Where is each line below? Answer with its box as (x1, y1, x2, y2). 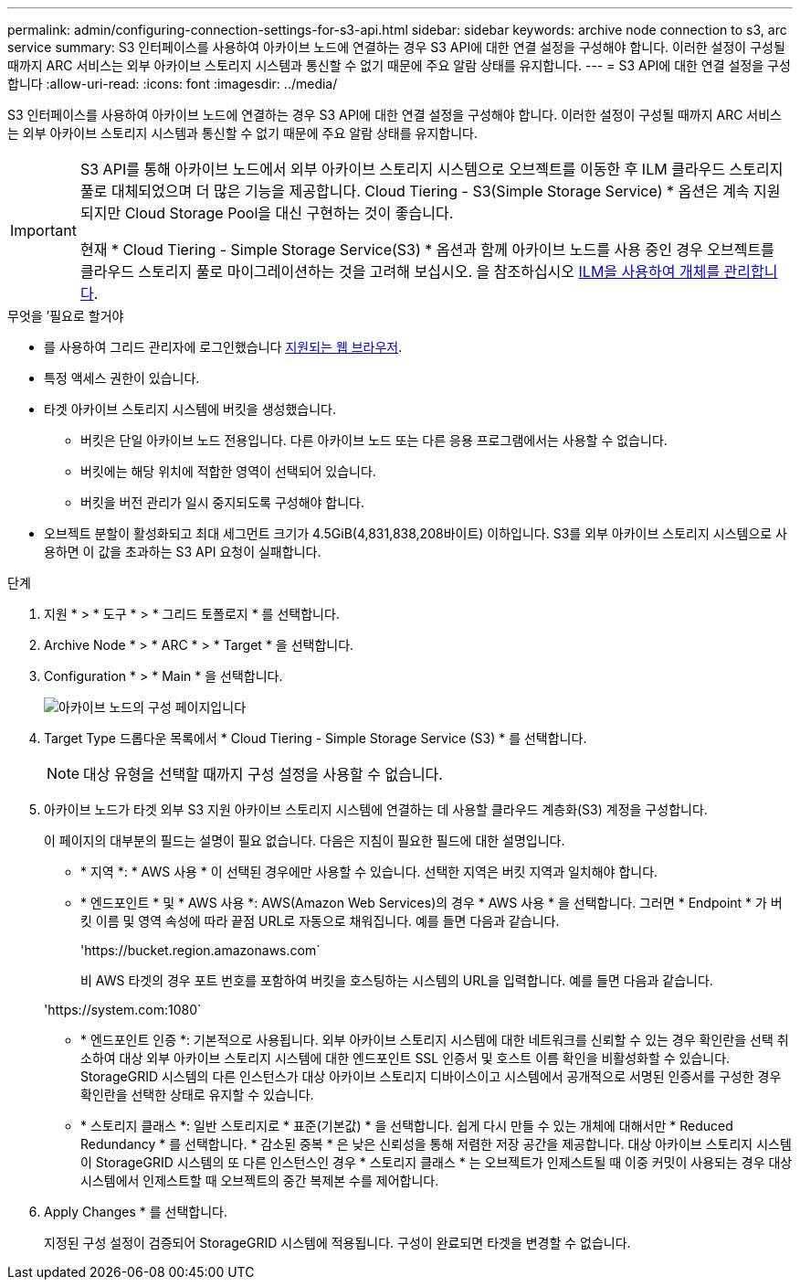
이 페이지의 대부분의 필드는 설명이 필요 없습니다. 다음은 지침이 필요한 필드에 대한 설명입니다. (44, 833, 565, 848)
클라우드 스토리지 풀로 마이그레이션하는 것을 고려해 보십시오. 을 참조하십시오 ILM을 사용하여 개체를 (79, 262, 721, 281)
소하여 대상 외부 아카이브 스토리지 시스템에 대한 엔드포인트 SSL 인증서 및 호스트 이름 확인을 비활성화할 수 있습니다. (80, 1050, 731, 1066)
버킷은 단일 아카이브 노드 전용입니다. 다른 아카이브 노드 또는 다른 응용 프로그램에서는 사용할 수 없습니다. (80, 432, 668, 448)
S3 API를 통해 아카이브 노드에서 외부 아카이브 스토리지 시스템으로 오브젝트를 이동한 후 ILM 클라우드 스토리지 (79, 160, 784, 178)
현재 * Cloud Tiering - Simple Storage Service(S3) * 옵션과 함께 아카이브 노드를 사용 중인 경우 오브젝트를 (79, 240, 774, 259)
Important (10, 221, 77, 239)
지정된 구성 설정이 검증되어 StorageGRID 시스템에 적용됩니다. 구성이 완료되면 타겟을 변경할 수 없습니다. (44, 1235, 631, 1250)
